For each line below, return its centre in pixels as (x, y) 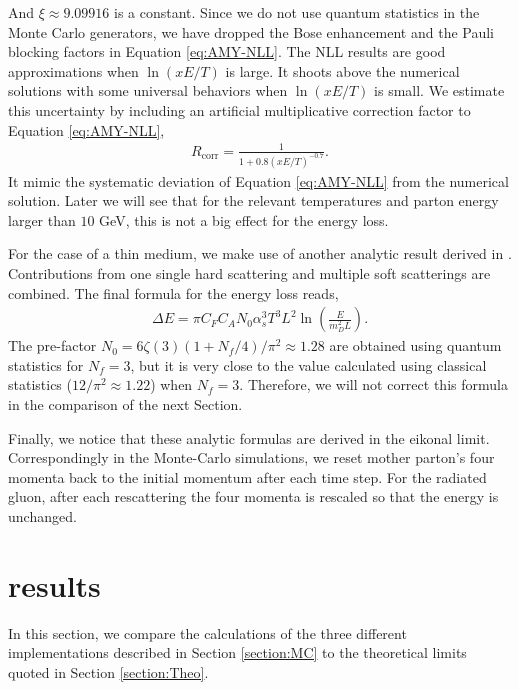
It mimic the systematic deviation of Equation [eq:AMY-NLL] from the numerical (258, 180)
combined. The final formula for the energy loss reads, (173, 292)
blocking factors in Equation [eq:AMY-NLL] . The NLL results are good (227, 51)
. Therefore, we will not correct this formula (373, 384)
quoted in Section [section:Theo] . (108, 671)
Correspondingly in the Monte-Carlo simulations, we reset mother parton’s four (251, 457)
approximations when (73, 70)
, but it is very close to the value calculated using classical (308, 364)
